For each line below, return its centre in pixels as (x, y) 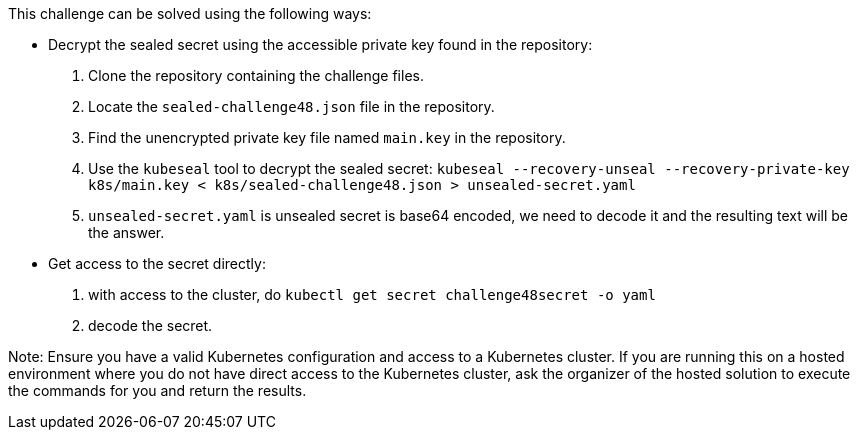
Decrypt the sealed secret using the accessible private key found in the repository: (320, 44)
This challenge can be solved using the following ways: (190, 13)
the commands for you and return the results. (157, 390)
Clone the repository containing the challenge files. (256, 75)
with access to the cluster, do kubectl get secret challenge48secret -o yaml (372, 294)
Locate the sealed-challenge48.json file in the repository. (291, 106)
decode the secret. (150, 325)
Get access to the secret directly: (157, 263)
